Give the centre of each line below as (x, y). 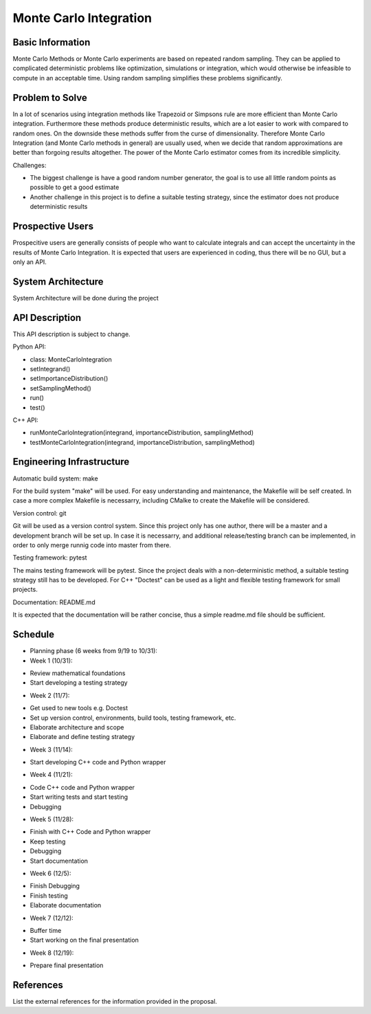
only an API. (30, 262)
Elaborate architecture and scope (77, 727)
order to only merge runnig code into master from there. (92, 545)
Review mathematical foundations (78, 673)
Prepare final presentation (67, 965)
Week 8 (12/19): (52, 953)
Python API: (29, 346)
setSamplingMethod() (61, 388)
